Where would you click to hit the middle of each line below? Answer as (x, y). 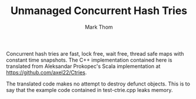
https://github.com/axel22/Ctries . (46, 72)
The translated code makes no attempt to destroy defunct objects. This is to (98, 84)
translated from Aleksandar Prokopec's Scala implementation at (83, 66)
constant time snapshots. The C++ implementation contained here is (89, 60)
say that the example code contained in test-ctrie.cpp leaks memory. (89, 90)
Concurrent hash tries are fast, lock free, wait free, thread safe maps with (95, 53)
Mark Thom (99, 27)
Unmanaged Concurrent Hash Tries (99, 11)
